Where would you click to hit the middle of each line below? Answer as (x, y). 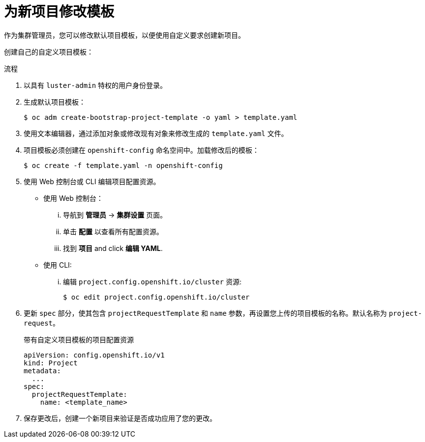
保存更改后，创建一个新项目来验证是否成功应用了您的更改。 (120, 418)
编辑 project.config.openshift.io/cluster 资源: (152, 281)
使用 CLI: (58, 265)
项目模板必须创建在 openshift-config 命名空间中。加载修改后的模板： (141, 150)
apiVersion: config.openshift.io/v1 (94, 355)
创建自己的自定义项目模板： (49, 52)
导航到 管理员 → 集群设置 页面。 (115, 215)
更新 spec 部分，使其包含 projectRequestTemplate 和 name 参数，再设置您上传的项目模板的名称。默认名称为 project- (223, 313)
